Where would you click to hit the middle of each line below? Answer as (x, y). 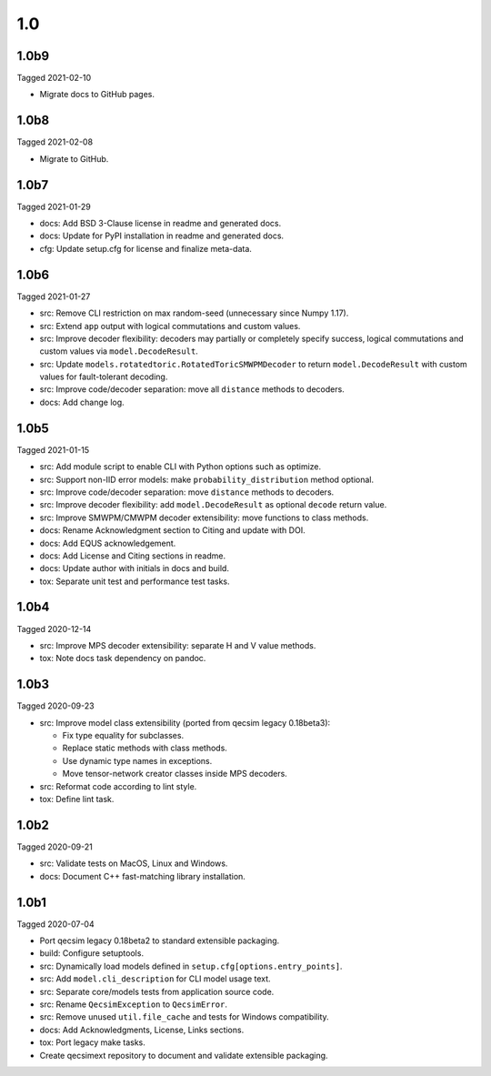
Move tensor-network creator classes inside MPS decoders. (175, 774)
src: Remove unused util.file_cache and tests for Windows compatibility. (184, 1017)
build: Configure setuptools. (92, 953)
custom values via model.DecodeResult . (119, 351)
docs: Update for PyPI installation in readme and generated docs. (162, 236)
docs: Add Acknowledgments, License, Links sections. (142, 1030)
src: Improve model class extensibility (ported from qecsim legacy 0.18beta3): (185, 722)
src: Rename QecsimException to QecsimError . (133, 1004)
